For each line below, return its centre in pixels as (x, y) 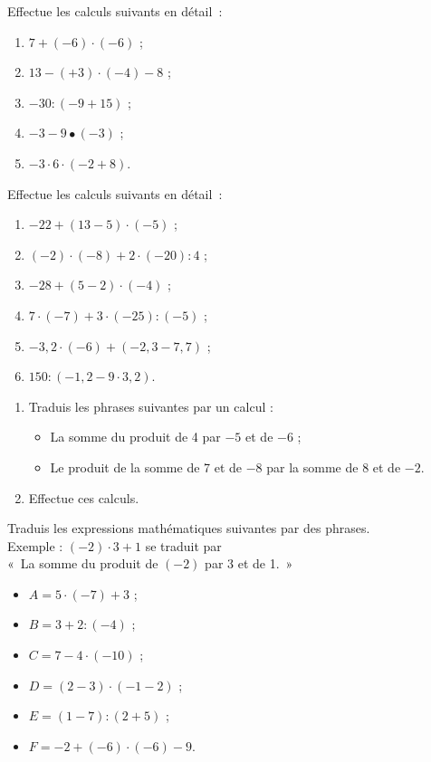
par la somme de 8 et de (334, 467)
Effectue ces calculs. (84, 497)
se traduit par (183, 545)
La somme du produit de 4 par (135, 437)
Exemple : (35, 545)
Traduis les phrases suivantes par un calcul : (151, 406)
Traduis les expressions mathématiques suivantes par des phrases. (189, 528)
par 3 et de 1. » (249, 563)
